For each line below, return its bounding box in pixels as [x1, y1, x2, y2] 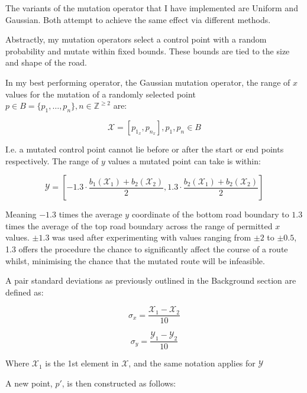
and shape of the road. [5, 56, 87, 69]
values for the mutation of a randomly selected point [5, 87, 196, 100]
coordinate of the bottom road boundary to [131, 208, 289, 220]
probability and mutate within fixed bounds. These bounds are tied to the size [5, 44, 290, 57]
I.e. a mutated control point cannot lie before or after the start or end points [5, 142, 284, 155]
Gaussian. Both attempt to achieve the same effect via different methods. [5, 13, 271, 25]
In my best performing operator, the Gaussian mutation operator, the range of [5, 76, 290, 88]
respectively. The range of [5, 154, 99, 167]
